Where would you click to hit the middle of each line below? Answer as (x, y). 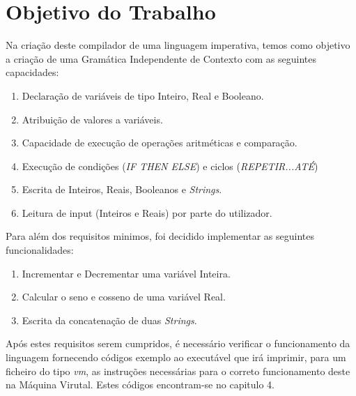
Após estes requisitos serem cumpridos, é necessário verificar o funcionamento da (178, 343)
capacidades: (32, 72)
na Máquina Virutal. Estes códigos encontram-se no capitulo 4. (140, 384)
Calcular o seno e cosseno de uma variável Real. (124, 297)
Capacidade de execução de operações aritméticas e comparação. (160, 143)
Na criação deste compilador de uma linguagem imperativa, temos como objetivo (178, 45)
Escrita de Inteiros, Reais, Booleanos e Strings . (122, 189)
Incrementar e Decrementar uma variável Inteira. (126, 273)
